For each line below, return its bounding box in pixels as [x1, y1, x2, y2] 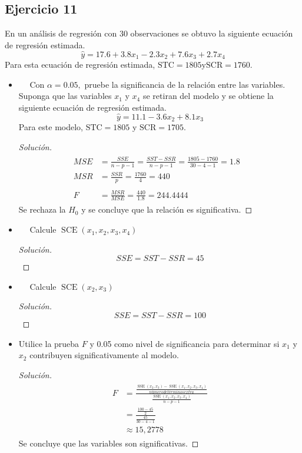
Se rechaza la [18, 203, 66, 216]
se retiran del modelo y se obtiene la [142, 90, 274, 102]
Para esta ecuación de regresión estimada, [5, 58, 155, 71]
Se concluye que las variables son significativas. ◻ [18, 437, 199, 449]
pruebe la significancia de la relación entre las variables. [84, 78, 286, 90]
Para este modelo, [18, 121, 83, 133]
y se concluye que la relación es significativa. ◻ [81, 203, 253, 216]
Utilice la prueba [18, 337, 79, 349]
